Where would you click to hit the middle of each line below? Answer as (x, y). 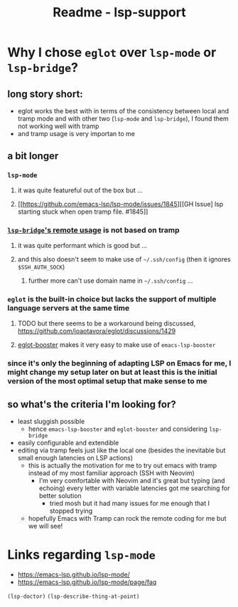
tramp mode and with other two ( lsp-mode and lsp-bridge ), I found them (123, 119)
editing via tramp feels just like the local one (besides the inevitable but (121, 450)
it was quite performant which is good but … (82, 245)
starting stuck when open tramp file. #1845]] (83, 212)
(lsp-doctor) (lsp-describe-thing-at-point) (74, 596)
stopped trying (71, 511)
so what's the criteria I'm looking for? (92, 404)
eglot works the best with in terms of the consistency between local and (123, 111)
